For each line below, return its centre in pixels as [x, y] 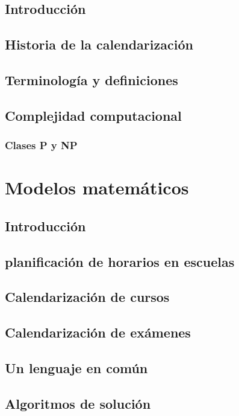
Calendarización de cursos [87, 297]
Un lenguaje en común [76, 367]
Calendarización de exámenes [98, 332]
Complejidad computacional [93, 115]
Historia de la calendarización [99, 44]
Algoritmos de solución [78, 403]
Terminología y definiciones [92, 79]
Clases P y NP [41, 145]
